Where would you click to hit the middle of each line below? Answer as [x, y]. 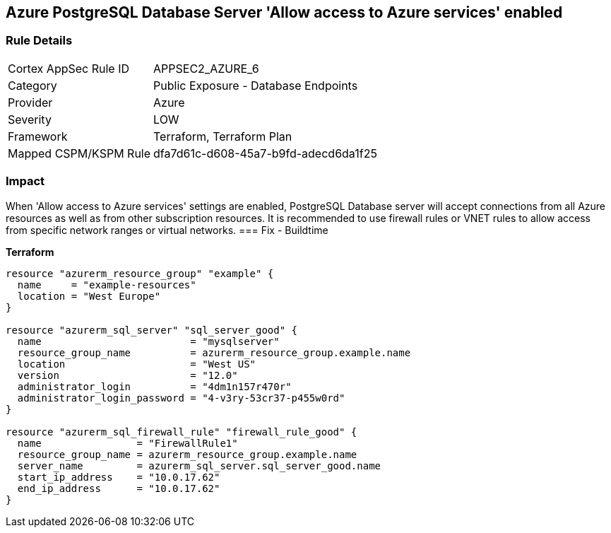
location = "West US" [137, 364]
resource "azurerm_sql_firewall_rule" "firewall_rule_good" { [182, 432]
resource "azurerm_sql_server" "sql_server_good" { [152, 330]
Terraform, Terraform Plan [223, 136]
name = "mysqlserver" [148, 341]
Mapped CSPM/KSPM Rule [79, 153]
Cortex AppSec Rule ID [69, 68]
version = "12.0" [127, 375]
